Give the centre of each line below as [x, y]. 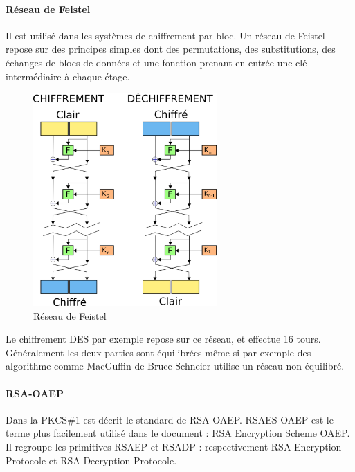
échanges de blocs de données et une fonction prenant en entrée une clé [156, 62]
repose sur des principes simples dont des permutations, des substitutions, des [171, 49]
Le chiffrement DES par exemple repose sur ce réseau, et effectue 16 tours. [163, 339]
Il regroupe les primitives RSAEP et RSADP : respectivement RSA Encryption [174, 446]
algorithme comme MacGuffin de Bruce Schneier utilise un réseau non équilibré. [175, 366]
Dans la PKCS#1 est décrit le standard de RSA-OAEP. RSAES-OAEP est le [170, 419]
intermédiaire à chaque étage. [68, 76]
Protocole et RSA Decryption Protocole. [91, 460]
